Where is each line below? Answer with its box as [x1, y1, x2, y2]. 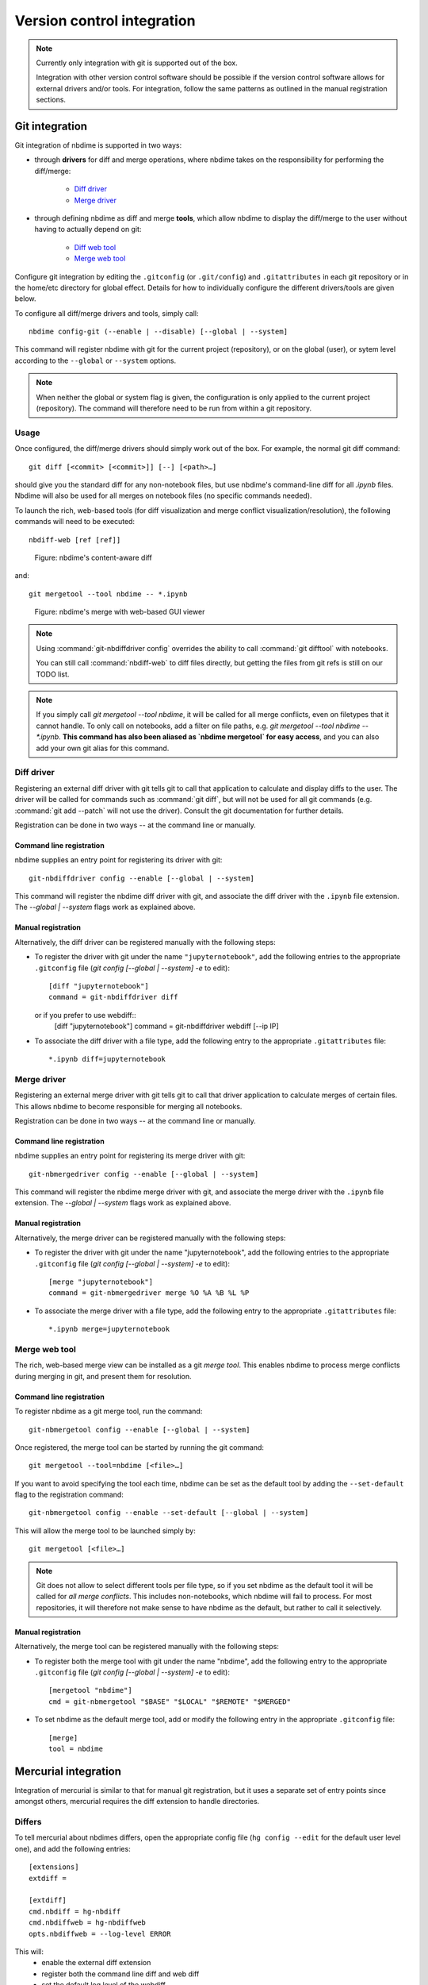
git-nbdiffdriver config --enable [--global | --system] [29, 873, 255, 883]
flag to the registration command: [14, 1490, 124, 1500]
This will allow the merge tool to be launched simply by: [14, 1525, 196, 1536]
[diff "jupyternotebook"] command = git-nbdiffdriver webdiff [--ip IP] [54, 1021, 279, 1031]
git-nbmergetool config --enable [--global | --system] [29, 1425, 250, 1434]
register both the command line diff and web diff [41, 1969, 200, 1979]
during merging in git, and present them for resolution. [14, 1371, 192, 1381]
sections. [36, 95, 67, 105]
